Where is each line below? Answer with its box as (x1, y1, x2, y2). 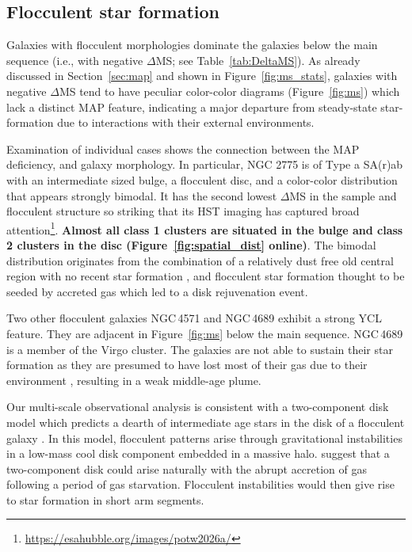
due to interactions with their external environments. (57, 114, 315, 131)
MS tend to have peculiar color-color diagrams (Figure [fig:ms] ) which (59, 82, 400, 99)
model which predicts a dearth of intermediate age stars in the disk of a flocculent (6, 413, 405, 430)
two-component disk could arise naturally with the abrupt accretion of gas (6, 460, 368, 477)
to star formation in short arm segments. (6, 491, 204, 508)
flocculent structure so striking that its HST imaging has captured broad (6, 203, 360, 219)
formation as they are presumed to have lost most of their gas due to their (6, 356, 368, 373)
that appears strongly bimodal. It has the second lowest (6, 187, 277, 204)
